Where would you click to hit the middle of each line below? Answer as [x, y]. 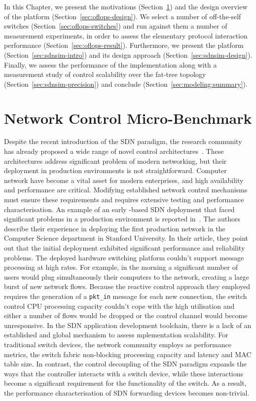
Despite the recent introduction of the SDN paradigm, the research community [123, 141]
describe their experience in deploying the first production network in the [115, 228]
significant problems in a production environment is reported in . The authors [122, 219]
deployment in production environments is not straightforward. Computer [115, 170]
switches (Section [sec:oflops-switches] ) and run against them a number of [116, 26]
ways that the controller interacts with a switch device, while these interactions [124, 373]
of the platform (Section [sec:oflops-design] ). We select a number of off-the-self [123, 16]
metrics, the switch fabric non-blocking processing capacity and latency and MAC [128, 354]
